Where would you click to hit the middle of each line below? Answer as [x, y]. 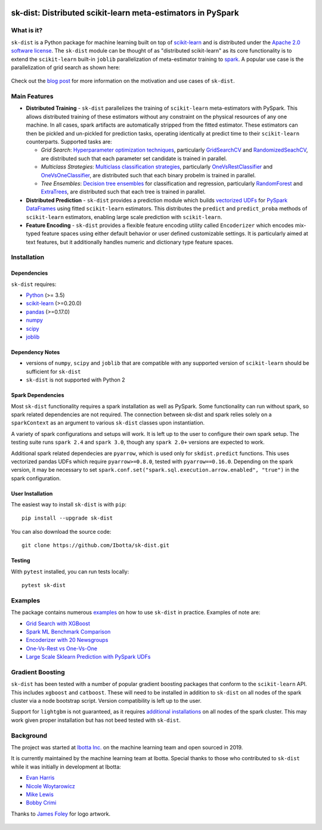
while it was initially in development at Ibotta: [66, 767]
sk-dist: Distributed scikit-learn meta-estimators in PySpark [125, 13]
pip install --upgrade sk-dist [67, 518]
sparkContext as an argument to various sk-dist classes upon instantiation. [108, 423]
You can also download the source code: [61, 531]
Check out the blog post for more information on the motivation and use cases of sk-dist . [123, 81]
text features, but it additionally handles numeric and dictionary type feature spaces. [130, 242]
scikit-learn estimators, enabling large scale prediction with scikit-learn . [124, 217]
